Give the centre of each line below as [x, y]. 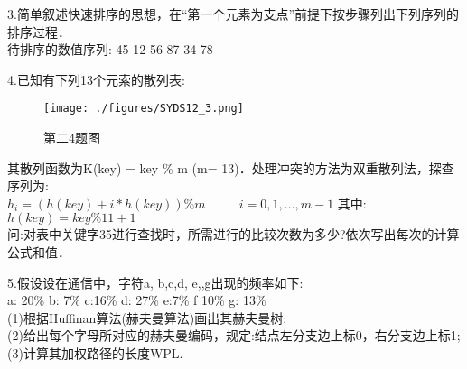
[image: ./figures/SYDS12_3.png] [144, 109]
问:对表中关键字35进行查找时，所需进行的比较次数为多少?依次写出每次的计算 [233, 234]
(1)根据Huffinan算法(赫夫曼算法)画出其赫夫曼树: [147, 317]
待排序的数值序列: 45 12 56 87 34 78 [110, 49]
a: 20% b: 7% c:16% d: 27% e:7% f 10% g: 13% [137, 300]
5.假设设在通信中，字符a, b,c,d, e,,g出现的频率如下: [155, 282]
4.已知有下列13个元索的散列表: [96, 79]
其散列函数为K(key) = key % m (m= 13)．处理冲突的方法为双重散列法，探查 [231, 167]
